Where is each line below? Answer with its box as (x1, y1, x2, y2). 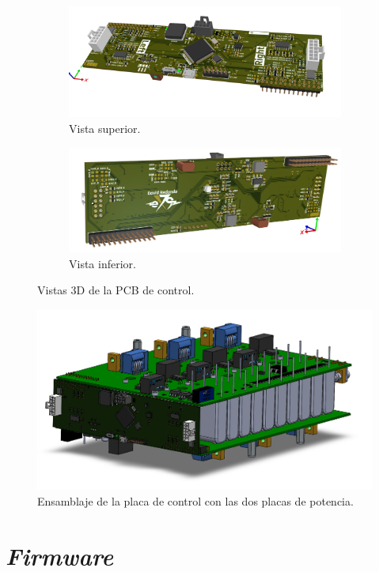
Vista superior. (69, 120, 141, 137)
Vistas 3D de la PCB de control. (37, 282, 195, 298)
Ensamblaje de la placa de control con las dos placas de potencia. (37, 492, 354, 509)
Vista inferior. (69, 255, 136, 271)
